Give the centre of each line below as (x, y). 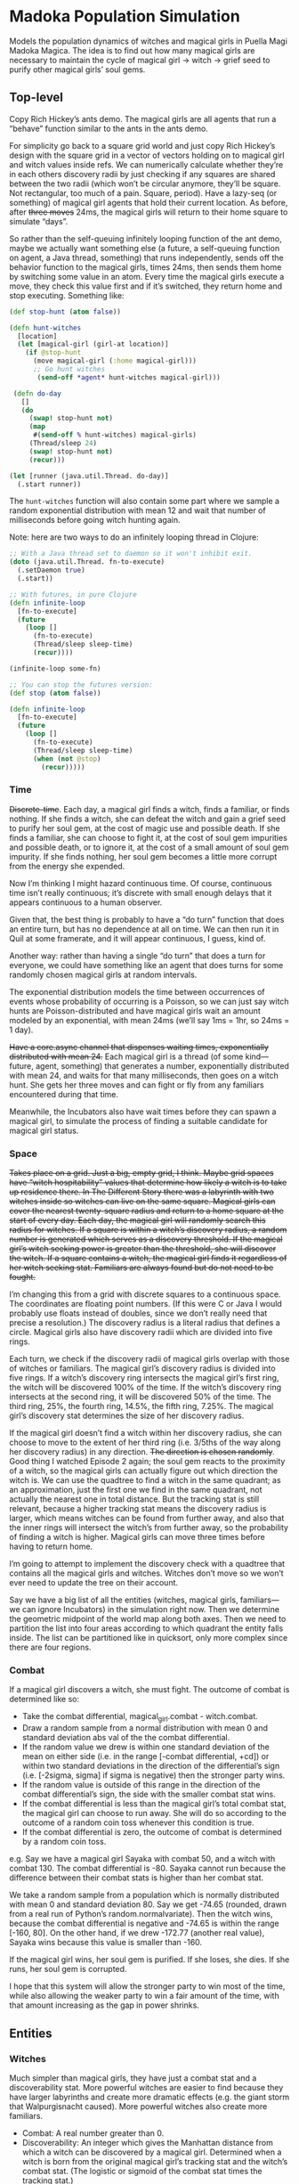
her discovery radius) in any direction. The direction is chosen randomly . (142, 1452)
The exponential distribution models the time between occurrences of (137, 991)
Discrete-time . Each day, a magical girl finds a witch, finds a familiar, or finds (149, 809)
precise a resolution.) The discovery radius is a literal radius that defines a (145, 1323)
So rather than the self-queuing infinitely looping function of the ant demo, (145, 239)
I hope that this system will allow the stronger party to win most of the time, (147, 1986)
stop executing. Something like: (67, 295)
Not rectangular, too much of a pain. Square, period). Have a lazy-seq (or (143, 192)
